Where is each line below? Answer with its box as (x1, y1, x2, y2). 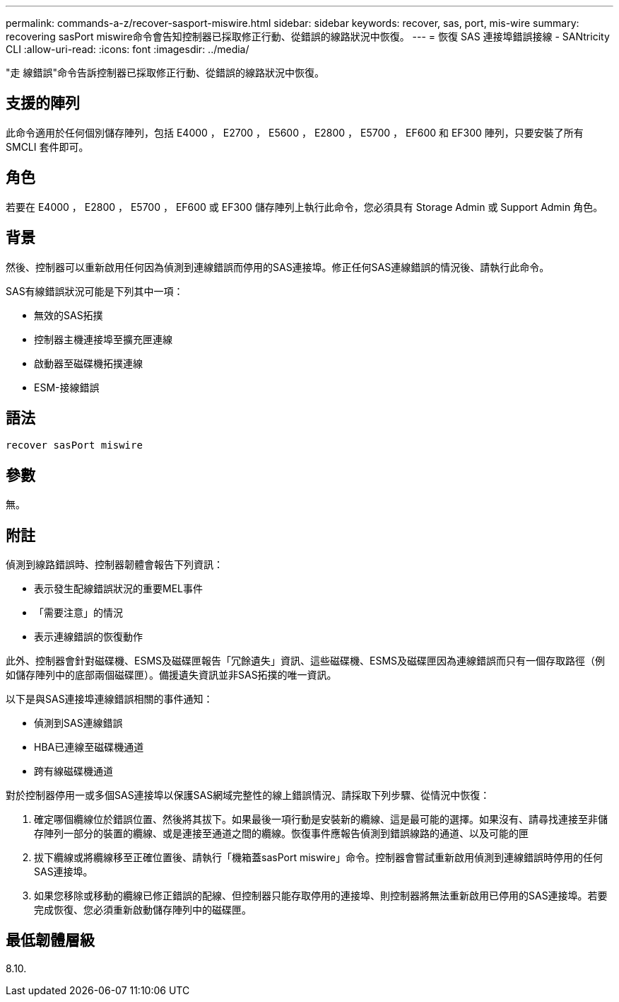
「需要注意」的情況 (34, 606, 123, 619)
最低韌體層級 (6, 931, 95, 950)
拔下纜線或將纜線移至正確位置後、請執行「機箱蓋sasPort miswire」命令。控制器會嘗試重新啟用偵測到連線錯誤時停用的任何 (34, 851, 603, 864)
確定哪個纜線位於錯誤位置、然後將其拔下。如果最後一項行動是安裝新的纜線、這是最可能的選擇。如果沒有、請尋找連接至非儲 (34, 813, 608, 826)
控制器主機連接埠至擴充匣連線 (34, 333, 172, 345)
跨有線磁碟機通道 (34, 765, 113, 778)
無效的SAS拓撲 (34, 309, 103, 321)
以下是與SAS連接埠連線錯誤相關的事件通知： (6, 693, 213, 706)
